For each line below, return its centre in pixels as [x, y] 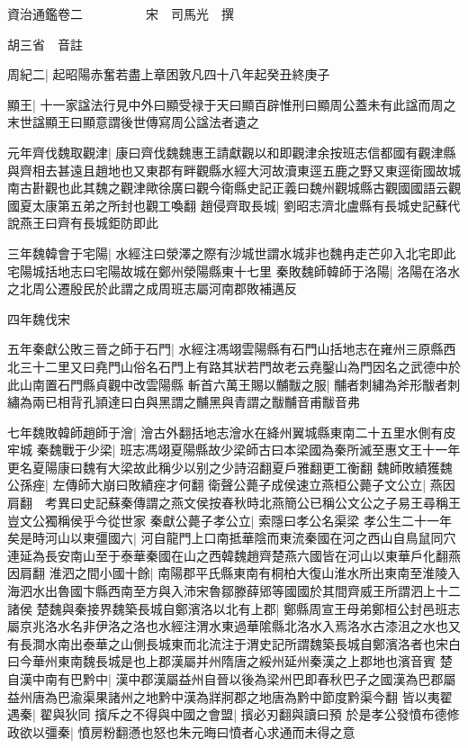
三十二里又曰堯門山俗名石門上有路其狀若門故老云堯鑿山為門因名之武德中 [234, 366]
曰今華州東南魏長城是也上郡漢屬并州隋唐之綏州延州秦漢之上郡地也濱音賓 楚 [230, 661]
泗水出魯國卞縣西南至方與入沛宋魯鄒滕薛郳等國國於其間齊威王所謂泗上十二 [240, 591]
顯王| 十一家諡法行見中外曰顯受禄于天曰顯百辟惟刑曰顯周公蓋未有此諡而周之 [232, 104]
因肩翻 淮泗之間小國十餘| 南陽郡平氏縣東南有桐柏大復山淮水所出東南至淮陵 [228, 573]
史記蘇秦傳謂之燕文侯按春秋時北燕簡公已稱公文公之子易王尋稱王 [271, 503]
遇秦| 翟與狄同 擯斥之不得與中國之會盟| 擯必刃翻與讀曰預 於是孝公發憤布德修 [234, 714]
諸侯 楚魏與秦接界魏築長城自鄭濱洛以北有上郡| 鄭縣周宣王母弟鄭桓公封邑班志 [234, 608]
